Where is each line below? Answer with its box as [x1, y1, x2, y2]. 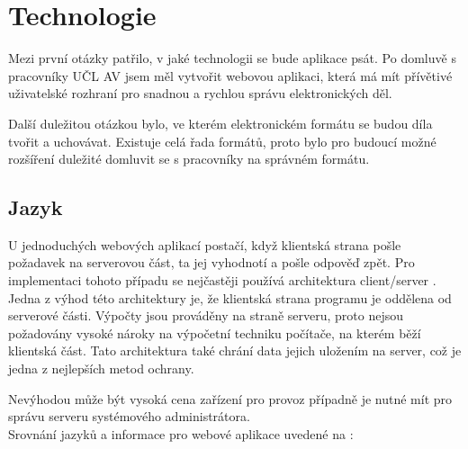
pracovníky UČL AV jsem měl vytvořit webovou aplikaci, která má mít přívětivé [8, 66, 453, 85]
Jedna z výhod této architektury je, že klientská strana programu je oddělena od [8, 288, 452, 307]
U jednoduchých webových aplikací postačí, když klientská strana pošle [8, 235, 401, 254]
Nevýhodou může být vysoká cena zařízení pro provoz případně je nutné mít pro [8, 389, 453, 408]
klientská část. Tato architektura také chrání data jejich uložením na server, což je [8, 341, 462, 360]
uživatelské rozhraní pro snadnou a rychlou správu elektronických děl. [8, 84, 392, 103]
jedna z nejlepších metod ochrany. [8, 359, 194, 378]
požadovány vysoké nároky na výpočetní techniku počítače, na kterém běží [8, 323, 421, 342]
